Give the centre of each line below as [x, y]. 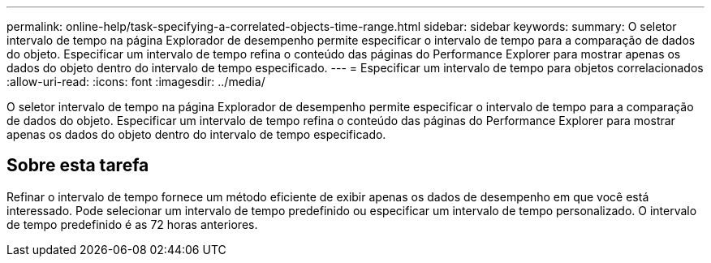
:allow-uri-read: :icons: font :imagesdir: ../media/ [136, 82]
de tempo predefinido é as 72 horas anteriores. [132, 224]
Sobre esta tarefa [78, 166]
